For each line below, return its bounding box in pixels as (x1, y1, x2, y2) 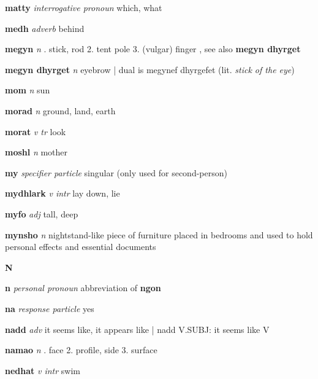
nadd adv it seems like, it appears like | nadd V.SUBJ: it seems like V (5, 322, 270, 335)
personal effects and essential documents (5, 240, 156, 253)
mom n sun (5, 84, 50, 96)
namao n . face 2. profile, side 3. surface (5, 343, 157, 356)
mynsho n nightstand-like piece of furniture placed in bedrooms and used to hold (5, 228, 313, 241)
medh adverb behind (5, 21, 85, 34)
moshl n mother (5, 146, 68, 158)
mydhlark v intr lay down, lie (5, 187, 120, 200)
